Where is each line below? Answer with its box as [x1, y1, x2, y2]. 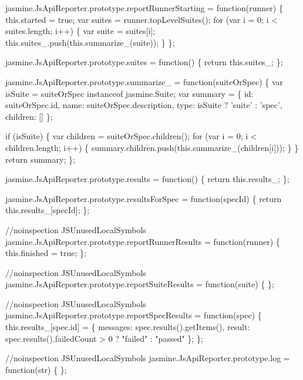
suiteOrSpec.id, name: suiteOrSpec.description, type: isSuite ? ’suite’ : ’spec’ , [5, 99, 282, 111]
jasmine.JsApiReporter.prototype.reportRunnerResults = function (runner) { [5, 235, 280, 247]
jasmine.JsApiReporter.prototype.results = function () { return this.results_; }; [5, 173, 289, 185]
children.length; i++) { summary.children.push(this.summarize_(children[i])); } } [5, 141, 299, 153]
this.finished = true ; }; [5, 247, 86, 259]
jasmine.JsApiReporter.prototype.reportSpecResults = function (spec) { [5, 309, 262, 321]
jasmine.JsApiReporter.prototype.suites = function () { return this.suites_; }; [5, 56, 283, 68]
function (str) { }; [5, 363, 67, 375]
